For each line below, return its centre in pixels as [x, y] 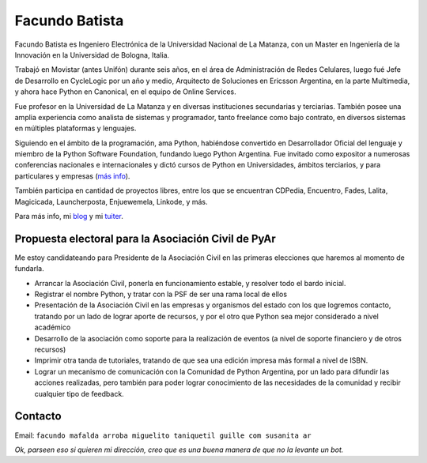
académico [53, 327]
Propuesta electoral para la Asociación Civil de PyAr [145, 238]
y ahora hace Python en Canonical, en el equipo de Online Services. [125, 92]
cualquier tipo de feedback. [79, 393]
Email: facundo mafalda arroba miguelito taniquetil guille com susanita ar [163, 435]
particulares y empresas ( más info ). [72, 176]
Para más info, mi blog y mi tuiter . [69, 216]
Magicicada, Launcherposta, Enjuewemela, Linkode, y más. [111, 201]
